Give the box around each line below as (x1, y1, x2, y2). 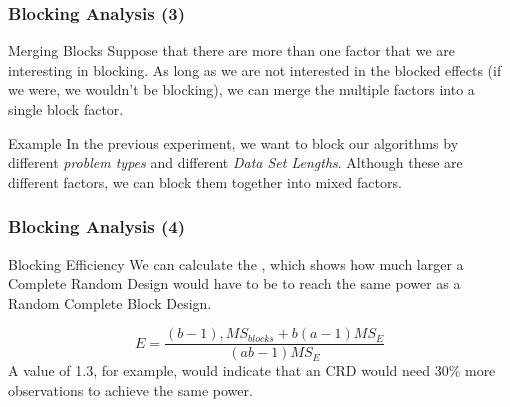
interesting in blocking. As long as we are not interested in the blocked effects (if (8, 59, 502, 80)
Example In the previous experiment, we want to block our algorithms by (8, 132, 459, 153)
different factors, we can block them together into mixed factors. (8, 171, 402, 192)
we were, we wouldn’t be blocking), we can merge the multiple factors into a (8, 79, 475, 100)
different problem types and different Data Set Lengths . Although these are (8, 152, 463, 173)
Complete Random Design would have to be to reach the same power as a (8, 273, 461, 294)
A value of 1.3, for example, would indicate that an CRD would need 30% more (8, 360, 496, 381)
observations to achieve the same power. (8, 380, 253, 401)
